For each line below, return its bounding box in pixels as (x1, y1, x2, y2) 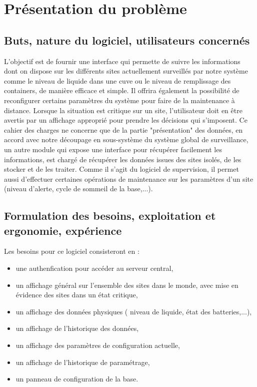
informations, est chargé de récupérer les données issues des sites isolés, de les (4, 154, 241, 164)
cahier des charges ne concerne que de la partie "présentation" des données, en (4, 124, 243, 135)
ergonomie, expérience (4, 222, 122, 238)
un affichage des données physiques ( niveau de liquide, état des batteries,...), (15, 306, 252, 316)
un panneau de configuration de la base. (15, 373, 138, 384)
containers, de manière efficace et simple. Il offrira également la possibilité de (4, 85, 239, 96)
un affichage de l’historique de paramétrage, (15, 356, 150, 367)
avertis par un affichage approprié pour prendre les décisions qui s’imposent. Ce (4, 115, 247, 125)
